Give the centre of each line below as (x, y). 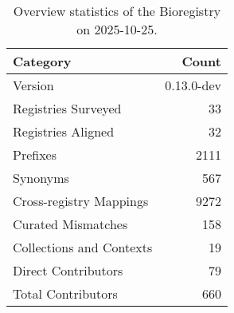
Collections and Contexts (83, 247)
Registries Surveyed (67, 108)
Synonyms (41, 178)
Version (33, 85)
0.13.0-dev (193, 85)
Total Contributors (65, 293)
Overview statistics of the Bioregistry (117, 11)
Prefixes (35, 155)
